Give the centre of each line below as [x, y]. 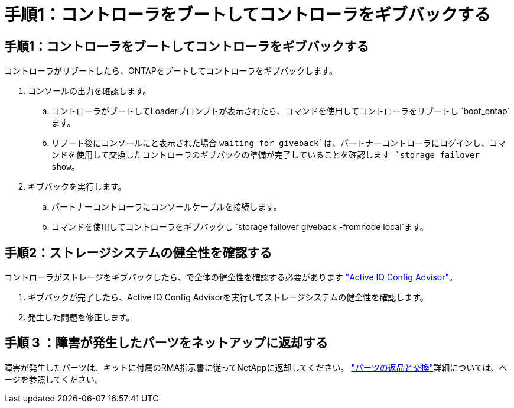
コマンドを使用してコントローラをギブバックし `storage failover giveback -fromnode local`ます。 [240, 227]
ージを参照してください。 [53, 379]
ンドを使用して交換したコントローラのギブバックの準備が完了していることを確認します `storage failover [266, 155]
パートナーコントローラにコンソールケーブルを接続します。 [167, 207]
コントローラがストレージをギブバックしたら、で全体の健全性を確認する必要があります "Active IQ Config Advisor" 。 [231, 277]
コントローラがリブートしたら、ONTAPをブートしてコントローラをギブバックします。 [171, 71]
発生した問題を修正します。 [81, 318]
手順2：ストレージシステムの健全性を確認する [138, 252]
